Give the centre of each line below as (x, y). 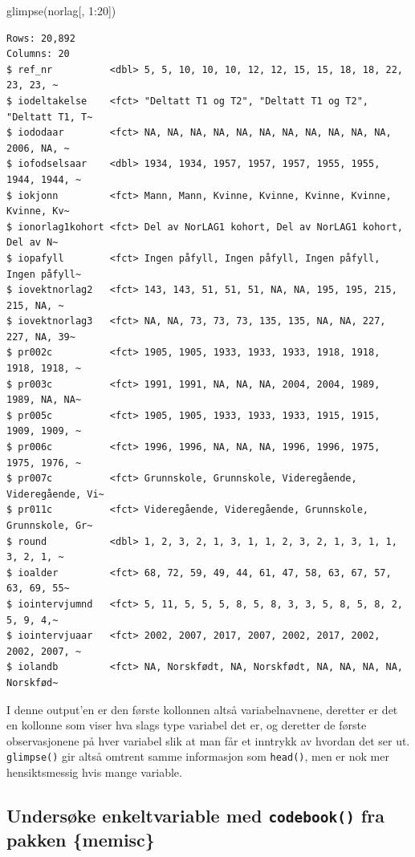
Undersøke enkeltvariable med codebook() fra (195, 815)
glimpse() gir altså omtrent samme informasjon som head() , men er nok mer (198, 756)
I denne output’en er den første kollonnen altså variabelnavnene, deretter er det (202, 709)
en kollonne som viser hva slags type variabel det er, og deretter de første (187, 725)
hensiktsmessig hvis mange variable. (94, 772)
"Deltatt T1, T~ (50, 117)
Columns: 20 (38, 54)
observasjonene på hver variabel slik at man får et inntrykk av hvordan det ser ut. (208, 740)
